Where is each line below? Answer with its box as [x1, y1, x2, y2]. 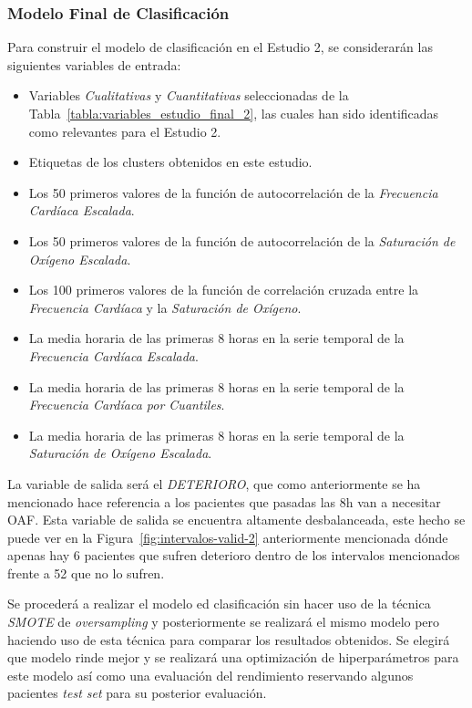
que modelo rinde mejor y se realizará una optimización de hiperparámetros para [7, 648, 459, 667]
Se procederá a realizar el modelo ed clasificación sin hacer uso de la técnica [7, 594, 431, 613]
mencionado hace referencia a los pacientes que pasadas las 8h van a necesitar [7, 492, 441, 511]
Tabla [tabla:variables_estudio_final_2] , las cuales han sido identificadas [28, 104, 439, 122]
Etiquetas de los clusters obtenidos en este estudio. [28, 152, 313, 172]
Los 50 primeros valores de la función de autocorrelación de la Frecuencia [28, 182, 438, 202]
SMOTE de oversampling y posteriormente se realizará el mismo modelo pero [7, 612, 440, 631]
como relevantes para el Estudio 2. [28, 121, 221, 141]
